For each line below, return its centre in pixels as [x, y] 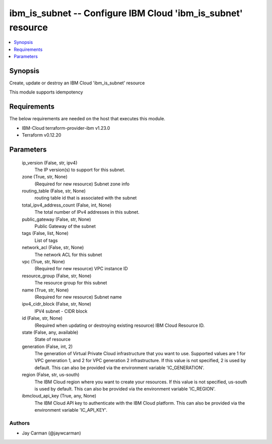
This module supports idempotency [46, 92]
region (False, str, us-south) [51, 375]
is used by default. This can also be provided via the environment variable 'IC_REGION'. [125, 389]
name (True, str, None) [45, 290]
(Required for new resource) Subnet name [78, 297]
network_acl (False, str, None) [53, 248]
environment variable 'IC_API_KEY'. [71, 410]
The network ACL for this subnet [68, 255]
